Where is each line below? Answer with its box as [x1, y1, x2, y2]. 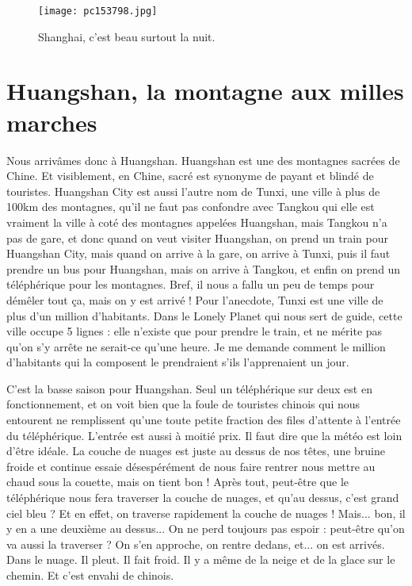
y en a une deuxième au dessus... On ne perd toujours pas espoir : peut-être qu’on [6, 520, 405, 537]
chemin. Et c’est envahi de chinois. [6, 567, 174, 583]
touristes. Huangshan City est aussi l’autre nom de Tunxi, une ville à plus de [6, 182, 380, 199]
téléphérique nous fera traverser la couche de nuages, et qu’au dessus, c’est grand [6, 489, 399, 506]
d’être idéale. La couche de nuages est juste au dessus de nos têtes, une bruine [6, 442, 385, 459]
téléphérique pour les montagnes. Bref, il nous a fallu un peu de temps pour [6, 276, 375, 293]
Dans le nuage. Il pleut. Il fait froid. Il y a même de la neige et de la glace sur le [6, 551, 395, 568]
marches [6, 105, 97, 138]
